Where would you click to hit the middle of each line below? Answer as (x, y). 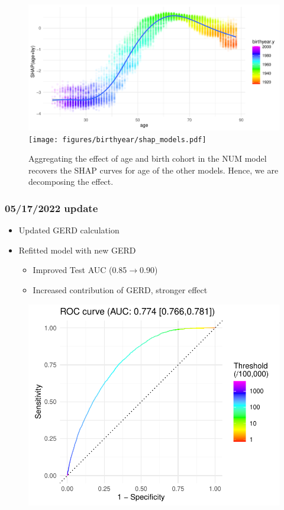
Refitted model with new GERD (77, 250)
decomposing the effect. (71, 182)
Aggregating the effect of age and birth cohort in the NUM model (148, 158)
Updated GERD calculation (69, 230)
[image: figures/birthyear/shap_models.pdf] (117, 139)
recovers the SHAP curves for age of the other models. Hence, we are (154, 170)
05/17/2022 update (51, 208)
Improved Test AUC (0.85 (80, 270)
